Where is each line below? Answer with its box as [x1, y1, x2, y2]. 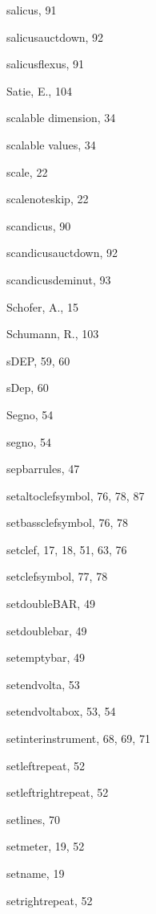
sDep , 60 [6, 379, 49, 396]
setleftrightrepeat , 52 [6, 784, 109, 801]
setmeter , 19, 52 [6, 838, 85, 855]
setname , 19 [6, 865, 65, 881]
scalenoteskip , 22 [6, 190, 89, 207]
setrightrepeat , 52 [6, 892, 93, 908]
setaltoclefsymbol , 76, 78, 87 [6, 487, 145, 504]
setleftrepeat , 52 [6, 757, 86, 773]
